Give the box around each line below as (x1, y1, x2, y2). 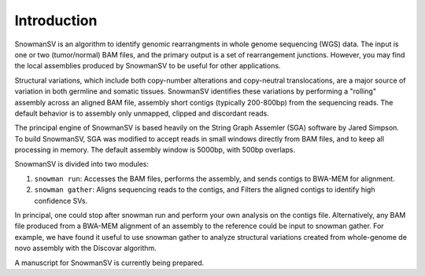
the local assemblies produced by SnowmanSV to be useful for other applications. (14, 61, 281, 71)
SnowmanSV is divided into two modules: (14, 160, 150, 169)
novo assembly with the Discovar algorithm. (14, 244, 157, 253)
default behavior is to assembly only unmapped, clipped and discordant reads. (14, 109, 269, 118)
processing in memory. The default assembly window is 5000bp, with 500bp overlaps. (14, 145, 295, 155)
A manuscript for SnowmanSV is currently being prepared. (14, 258, 205, 267)
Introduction (14, 12, 98, 29)
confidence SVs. (34, 196, 88, 205)
